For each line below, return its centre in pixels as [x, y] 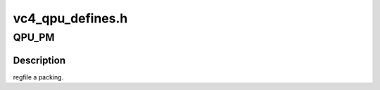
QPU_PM [34, 37]
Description [39, 60]
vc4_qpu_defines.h [70, 18]
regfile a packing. [38, 77]
